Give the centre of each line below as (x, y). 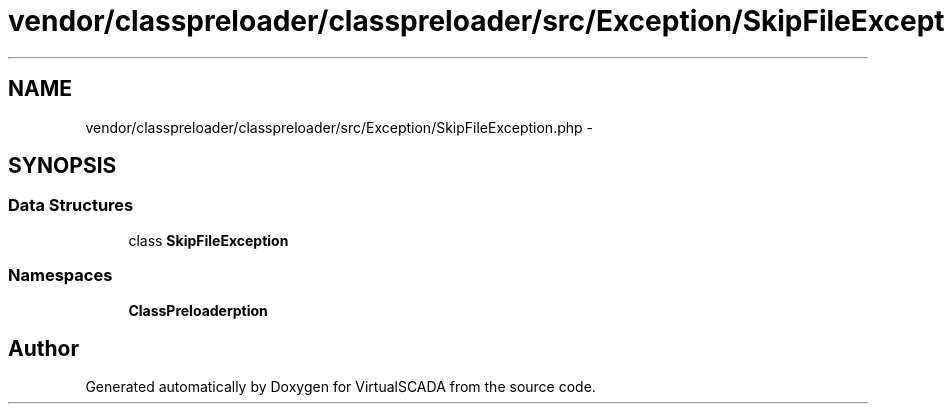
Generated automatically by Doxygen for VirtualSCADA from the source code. (340, 387)
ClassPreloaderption (198, 310)
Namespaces (60, 275)
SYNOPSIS (62, 166)
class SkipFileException (208, 240)
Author (43, 348)
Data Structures (71, 205)
